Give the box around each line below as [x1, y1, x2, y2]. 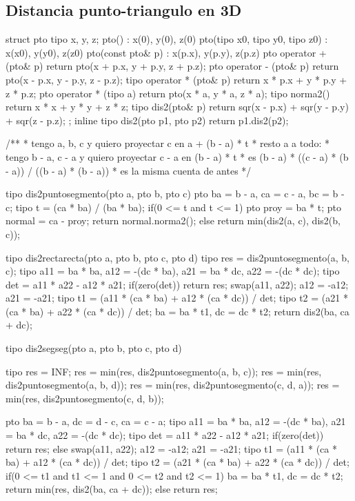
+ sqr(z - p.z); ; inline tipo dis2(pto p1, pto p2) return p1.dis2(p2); [6, 112, 289, 127]
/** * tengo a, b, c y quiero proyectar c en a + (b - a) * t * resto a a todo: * [6, 136, 329, 150]
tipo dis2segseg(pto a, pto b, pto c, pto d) [6, 341, 182, 355]
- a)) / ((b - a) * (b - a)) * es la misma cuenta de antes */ [6, 163, 252, 177]
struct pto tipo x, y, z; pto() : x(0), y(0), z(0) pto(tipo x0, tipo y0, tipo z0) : [6, 32, 328, 46]
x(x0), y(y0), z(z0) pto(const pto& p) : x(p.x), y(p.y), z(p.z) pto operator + [6, 45, 327, 59]
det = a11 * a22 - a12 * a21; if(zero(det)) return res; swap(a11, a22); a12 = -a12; [6, 277, 349, 291]
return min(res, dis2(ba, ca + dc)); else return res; [6, 482, 218, 496]
